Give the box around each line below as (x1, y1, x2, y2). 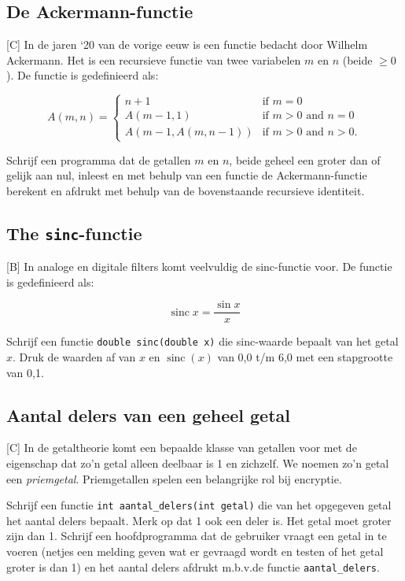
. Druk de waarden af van (13, 349, 136, 365)
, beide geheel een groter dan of (229, 151, 381, 168)
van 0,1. (6, 364, 44, 380)
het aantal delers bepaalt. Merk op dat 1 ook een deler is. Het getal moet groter (6, 512, 392, 528)
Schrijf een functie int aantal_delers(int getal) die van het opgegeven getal (6, 497, 392, 513)
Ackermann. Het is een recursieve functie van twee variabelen (6, 51, 301, 68)
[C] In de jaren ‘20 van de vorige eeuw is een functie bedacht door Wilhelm (6, 36, 368, 53)
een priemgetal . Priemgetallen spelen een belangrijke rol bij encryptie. (6, 470, 342, 487)
